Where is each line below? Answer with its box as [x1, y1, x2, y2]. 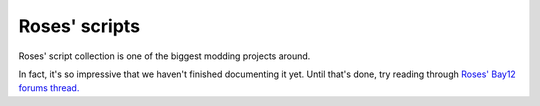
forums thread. [18, 82, 80, 94]
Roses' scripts [18, 15, 140, 37]
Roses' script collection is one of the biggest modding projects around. [18, 50, 311, 62]
